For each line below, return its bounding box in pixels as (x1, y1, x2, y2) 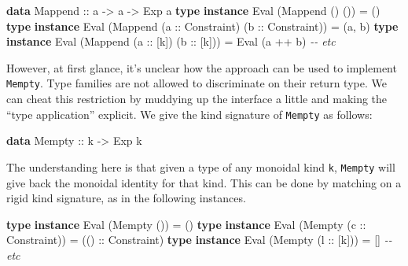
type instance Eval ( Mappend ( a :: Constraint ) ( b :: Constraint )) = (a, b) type (6, 17, 399, 34)
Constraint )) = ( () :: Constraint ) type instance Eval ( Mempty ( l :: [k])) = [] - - (6, 231, 392, 248)
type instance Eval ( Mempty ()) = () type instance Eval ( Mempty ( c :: (6, 216, 366, 232)
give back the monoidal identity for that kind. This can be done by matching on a (6, 174, 402, 190)
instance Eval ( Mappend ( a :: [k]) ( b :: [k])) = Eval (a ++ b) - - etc (6, 33, 336, 50)
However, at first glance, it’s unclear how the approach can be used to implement (6, 59, 397, 76)
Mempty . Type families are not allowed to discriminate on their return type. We (6, 75, 387, 91)
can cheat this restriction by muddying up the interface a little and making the (6, 91, 388, 107)
